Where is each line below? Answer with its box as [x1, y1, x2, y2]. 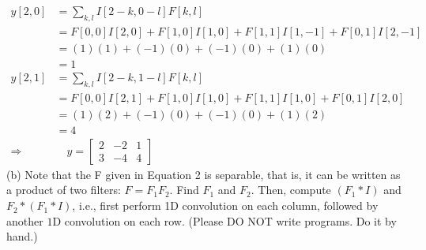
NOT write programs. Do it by [247, 212, 397, 229]
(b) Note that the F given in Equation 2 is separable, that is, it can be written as [6, 166, 401, 182]
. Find [169, 181, 199, 198]
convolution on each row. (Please [64, 212, 224, 229]
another [6, 212, 43, 229]
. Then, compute [251, 181, 331, 198]
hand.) [6, 228, 38, 244]
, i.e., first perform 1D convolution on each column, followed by [72, 197, 379, 214]
